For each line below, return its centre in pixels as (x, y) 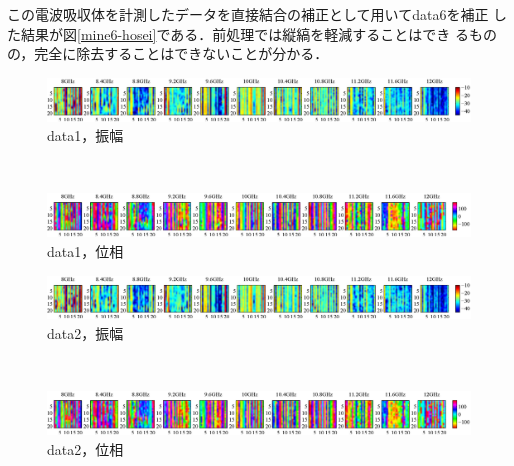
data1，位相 (85, 250)
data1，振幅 (85, 135)
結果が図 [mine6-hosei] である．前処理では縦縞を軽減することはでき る (244, 33)
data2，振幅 (85, 333)
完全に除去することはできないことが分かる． (181, 53)
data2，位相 (85, 448)
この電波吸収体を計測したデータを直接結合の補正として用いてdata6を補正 (248, 14)
